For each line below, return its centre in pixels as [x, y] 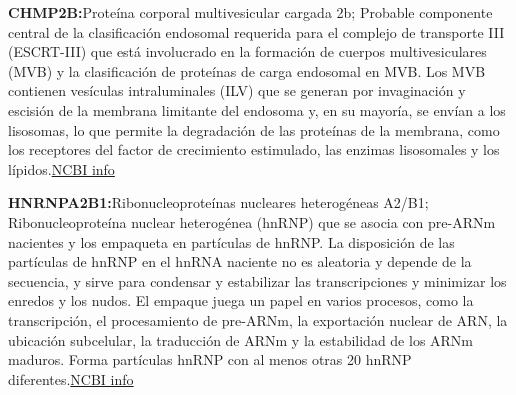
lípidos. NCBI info [61, 168]
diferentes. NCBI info [71, 378]
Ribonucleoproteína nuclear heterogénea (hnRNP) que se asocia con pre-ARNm [252, 221]
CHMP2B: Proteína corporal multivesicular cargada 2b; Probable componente [250, 12]
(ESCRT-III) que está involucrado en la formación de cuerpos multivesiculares [247, 51]
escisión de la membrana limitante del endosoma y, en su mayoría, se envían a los [257, 109]
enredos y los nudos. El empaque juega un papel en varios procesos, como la [241, 300]
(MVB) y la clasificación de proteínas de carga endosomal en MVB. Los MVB [247, 70]
